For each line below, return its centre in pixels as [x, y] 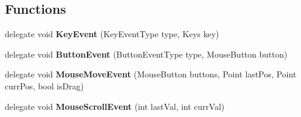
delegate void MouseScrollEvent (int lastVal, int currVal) [115, 106]
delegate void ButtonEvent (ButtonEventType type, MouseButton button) [146, 54]
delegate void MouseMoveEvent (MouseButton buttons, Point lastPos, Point [151, 74]
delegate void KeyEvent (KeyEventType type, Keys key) [112, 34]
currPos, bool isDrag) [44, 85]
